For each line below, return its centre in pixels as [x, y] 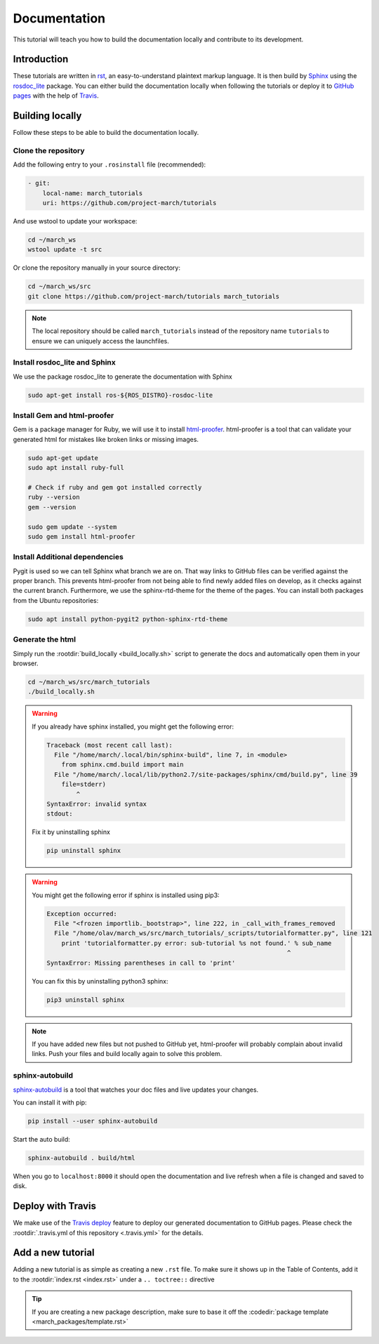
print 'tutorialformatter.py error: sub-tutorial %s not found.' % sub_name [197, 943]
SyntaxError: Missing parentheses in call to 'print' [141, 963]
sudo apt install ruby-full [76, 468]
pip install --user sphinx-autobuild [93, 1121]
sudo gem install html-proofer [82, 536]
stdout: [60, 814]
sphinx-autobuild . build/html [82, 1158]
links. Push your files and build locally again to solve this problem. [127, 1054]
